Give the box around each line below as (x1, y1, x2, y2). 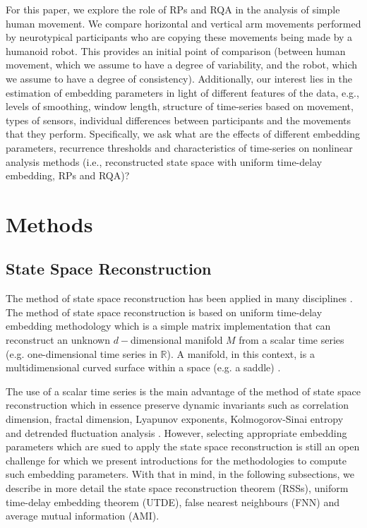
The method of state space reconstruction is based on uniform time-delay (6, 304, 323, 319)
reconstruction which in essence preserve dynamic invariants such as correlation (6, 397, 349, 412)
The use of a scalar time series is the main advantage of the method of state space (6, 383, 361, 398)
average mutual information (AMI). (6, 508, 160, 523)
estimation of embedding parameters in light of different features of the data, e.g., (6, 85, 359, 100)
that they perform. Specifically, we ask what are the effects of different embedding (6, 126, 360, 141)
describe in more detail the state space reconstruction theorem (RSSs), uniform (6, 481, 349, 496)
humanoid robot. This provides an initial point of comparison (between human (6, 43, 346, 58)
